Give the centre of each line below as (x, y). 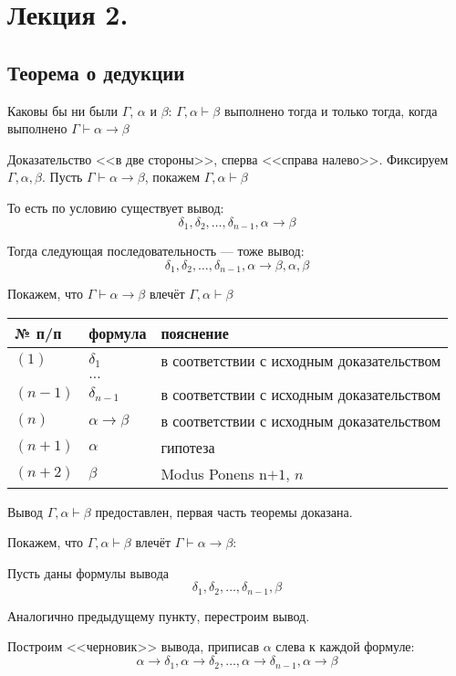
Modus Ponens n (214, 473)
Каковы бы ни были (62, 110)
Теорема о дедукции (96, 72)
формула (118, 333)
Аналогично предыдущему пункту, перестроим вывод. (159, 615)
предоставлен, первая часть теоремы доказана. (224, 511)
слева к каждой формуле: (345, 646)
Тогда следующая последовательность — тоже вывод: (156, 250)
